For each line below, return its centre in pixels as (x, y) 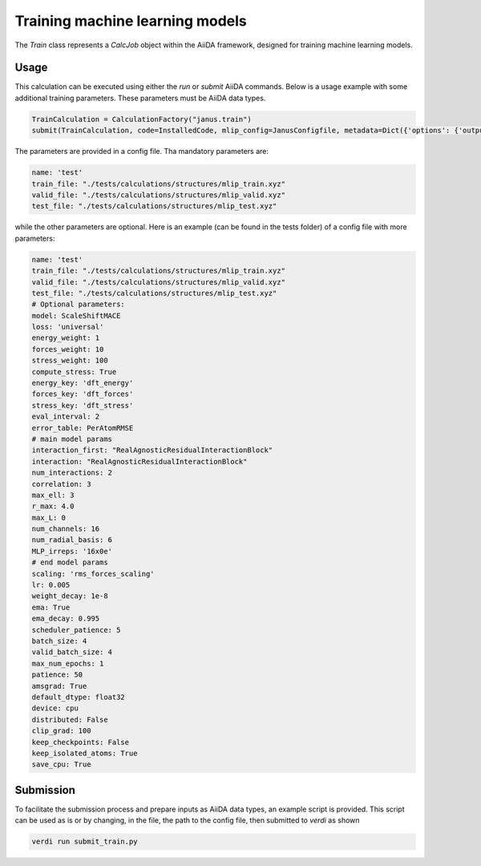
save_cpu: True (61, 765)
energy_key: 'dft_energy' (83, 383)
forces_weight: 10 (68, 349)
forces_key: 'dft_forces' (83, 394)
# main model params (72, 439)
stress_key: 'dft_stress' (83, 405)
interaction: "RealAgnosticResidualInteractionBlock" (139, 461)
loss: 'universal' (68, 327)
